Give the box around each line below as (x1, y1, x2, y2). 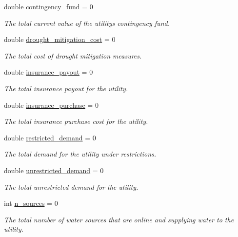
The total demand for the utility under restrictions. (4, 149, 157, 159)
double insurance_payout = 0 (4, 67, 93, 77)
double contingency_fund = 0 (4, 1, 93, 11)
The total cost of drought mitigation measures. (4, 50, 142, 60)
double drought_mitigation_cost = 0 (4, 34, 116, 44)
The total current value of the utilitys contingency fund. (4, 18, 170, 28)
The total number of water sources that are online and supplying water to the (4, 214, 234, 224)
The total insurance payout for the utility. (4, 83, 128, 93)
